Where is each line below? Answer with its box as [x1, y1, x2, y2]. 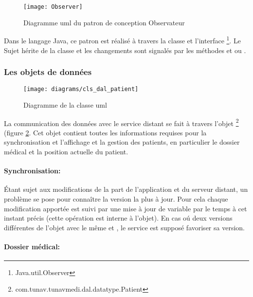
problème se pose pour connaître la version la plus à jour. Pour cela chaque [4, 193, 228, 204]
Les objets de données [4, 66, 92, 78]
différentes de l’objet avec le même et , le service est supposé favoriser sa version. [4, 222, 245, 232]
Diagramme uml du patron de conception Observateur [23, 17, 185, 27]
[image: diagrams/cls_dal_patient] [23, 86, 139, 93]
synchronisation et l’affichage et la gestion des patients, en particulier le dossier [4, 137, 240, 147]
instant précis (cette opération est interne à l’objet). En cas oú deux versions [4, 213, 233, 223]
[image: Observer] [23, 3, 83, 10]
